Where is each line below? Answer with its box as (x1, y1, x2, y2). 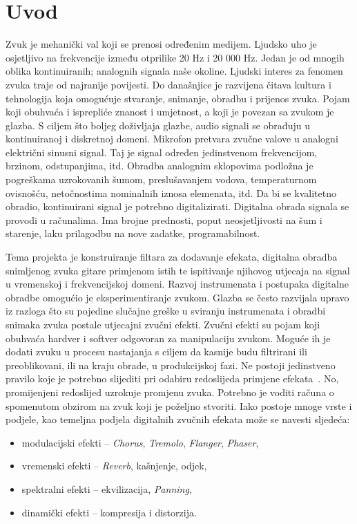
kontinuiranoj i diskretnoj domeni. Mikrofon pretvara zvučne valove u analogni (6, 131, 338, 146)
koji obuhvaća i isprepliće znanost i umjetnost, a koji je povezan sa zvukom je (6, 104, 334, 119)
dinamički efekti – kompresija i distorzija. (21, 505, 197, 519)
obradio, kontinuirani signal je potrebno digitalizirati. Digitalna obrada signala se (6, 199, 349, 214)
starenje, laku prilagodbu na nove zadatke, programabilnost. (6, 226, 260, 241)
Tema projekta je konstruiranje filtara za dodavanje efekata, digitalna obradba (6, 250, 338, 264)
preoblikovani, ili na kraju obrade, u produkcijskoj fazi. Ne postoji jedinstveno (6, 357, 336, 372)
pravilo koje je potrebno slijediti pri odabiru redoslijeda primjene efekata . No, (6, 371, 339, 386)
